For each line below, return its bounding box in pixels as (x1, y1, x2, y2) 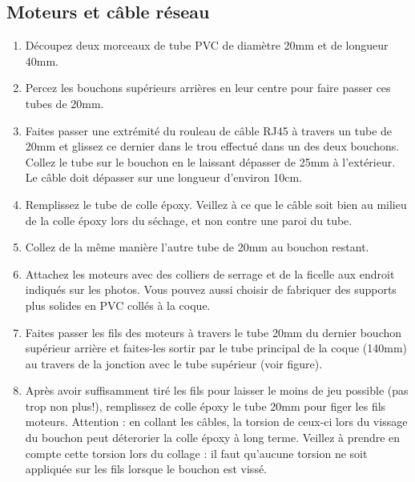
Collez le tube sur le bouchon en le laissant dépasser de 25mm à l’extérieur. (25, 153, 396, 170)
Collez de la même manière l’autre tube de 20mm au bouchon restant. (25, 239, 369, 255)
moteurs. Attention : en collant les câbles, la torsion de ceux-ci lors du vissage (25, 413, 408, 430)
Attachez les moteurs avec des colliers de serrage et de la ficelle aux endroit (25, 265, 395, 282)
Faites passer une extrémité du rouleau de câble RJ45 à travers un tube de (25, 122, 393, 139)
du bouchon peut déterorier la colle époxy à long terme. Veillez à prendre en (25, 429, 401, 446)
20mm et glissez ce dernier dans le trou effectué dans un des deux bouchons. (25, 138, 400, 155)
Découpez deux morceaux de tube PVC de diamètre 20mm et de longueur (25, 37, 389, 54)
